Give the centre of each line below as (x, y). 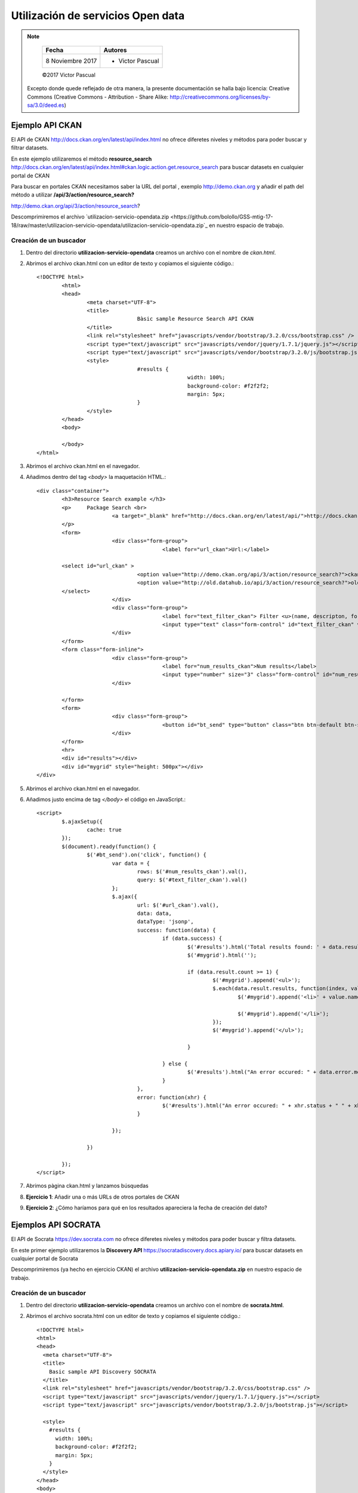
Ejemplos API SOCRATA (56, 1225)
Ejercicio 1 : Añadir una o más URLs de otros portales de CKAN (103, 1197)
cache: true (104, 830)
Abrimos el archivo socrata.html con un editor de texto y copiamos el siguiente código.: (133, 1316)
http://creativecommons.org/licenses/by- (220, 97)
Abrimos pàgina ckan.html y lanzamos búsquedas (87, 1186)
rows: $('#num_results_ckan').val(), (192, 872)
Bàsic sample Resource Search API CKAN (195, 319)
